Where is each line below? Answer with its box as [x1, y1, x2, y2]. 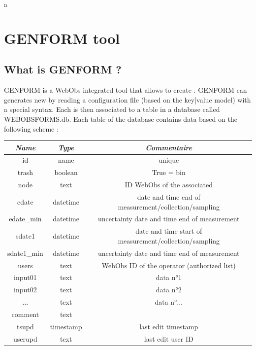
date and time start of [135, 226, 202, 236]
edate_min [9, 213, 42, 224]
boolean [54, 167, 78, 177]
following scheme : [4, 123, 59, 134]
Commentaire [145, 142, 192, 152]
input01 [14, 272, 37, 282]
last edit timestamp [139, 321, 198, 331]
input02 [14, 284, 37, 295]
